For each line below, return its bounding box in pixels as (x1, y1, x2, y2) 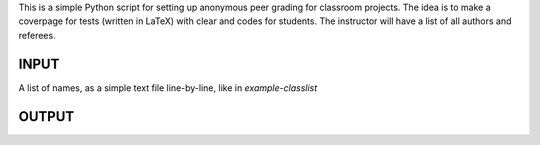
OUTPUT (18, 108, 75, 125)
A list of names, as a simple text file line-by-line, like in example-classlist (18, 81, 318, 94)
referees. (18, 29, 56, 41)
